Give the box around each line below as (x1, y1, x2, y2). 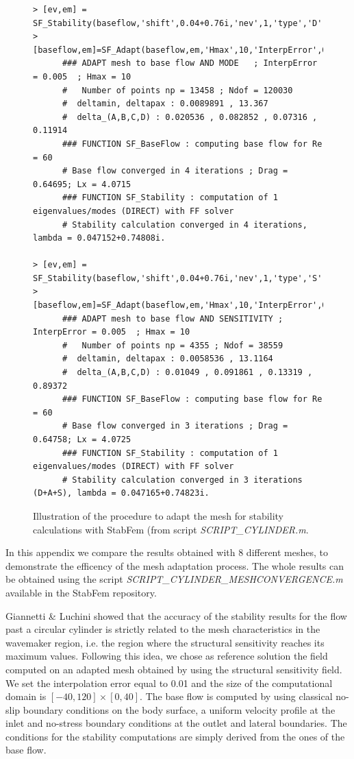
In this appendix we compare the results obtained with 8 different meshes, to (5, 545, 329, 559)
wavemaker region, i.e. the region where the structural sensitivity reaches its (5, 635, 325, 649)
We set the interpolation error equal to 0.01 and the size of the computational (5, 675, 333, 690)
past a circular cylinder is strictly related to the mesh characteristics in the (5, 622, 320, 636)
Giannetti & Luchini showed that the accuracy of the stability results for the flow (5, 608, 347, 623)
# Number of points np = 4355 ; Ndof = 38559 (62, 340, 283, 350)
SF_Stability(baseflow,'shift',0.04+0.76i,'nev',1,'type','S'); (33, 273, 332, 283)
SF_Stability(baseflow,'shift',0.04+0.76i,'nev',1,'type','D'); (33, 18, 332, 28)
